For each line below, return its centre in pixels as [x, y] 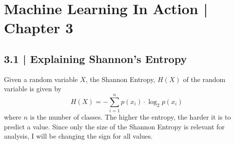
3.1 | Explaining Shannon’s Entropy [96, 58]
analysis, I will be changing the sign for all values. [78, 136]
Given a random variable [41, 79]
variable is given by [33, 89]
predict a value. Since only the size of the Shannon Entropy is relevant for [114, 126]
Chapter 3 [39, 28]
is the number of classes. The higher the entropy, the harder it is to [130, 117]
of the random [204, 79]
